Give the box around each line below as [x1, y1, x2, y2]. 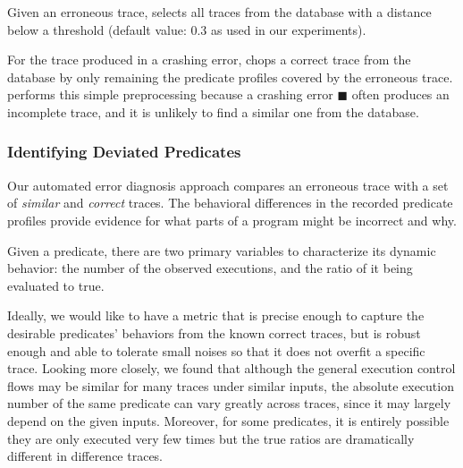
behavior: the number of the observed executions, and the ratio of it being [7, 259, 413, 277]
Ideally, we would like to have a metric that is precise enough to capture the [7, 306, 425, 325]
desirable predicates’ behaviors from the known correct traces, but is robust [7, 323, 421, 342]
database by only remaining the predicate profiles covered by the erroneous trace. [7, 67, 453, 86]
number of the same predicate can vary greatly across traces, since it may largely [7, 394, 451, 413]
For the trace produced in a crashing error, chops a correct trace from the [7, 50, 411, 69]
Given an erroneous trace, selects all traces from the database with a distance [7, 3, 432, 21]
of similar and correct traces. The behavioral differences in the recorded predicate [7, 193, 453, 212]
